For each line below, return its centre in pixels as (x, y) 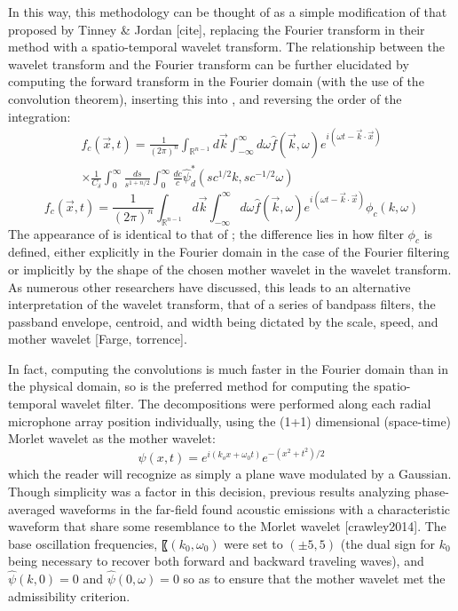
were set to (253, 543)
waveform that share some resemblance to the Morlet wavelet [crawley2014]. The (227, 526)
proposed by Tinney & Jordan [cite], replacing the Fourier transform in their (217, 29)
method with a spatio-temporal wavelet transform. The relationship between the (226, 47)
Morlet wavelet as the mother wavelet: (112, 438)
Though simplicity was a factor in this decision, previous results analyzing (209, 491)
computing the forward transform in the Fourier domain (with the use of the (216, 81)
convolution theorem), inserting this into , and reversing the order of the (205, 98)
